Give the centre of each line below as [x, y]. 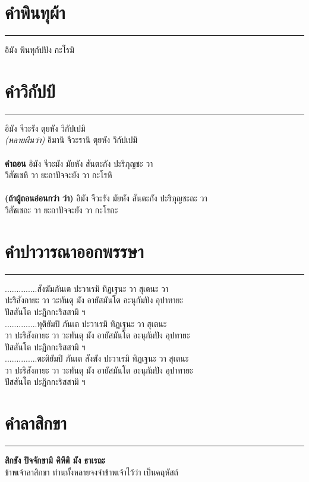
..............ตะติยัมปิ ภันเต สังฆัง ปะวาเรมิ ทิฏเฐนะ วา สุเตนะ [97, 358]
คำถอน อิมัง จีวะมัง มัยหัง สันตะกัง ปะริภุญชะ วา [79, 163]
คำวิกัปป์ [30, 90]
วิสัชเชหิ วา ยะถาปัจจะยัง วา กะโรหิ [59, 175]
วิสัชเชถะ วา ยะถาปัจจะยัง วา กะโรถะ [62, 210]
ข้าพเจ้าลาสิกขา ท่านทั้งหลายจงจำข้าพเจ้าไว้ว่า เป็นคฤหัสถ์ [92, 472]
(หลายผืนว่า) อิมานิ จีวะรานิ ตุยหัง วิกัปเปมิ [71, 140]
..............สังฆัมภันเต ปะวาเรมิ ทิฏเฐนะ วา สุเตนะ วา [87, 288]
